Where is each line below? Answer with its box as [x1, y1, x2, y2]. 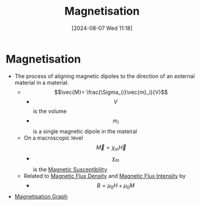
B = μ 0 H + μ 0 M [97, 182, 135, 190]
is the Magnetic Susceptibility [32, 166, 108, 173]
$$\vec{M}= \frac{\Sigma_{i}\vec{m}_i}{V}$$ [54, 88, 169, 96]
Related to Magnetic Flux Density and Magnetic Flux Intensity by [23, 172, 186, 180]
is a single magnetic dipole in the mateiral [32, 128, 137, 135]
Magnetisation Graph [14, 193, 68, 200]
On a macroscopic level [23, 134, 83, 141]
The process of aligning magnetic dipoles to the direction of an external [14, 72, 195, 80]
